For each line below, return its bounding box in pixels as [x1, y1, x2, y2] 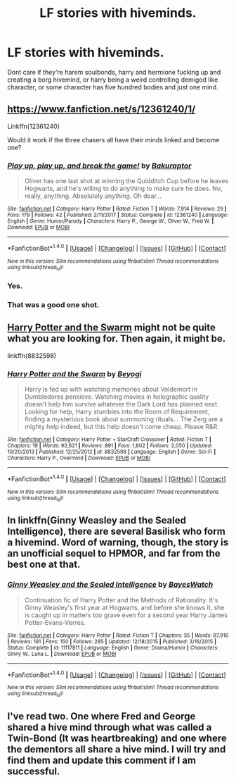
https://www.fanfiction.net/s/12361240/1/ [7, 104, 196, 116]
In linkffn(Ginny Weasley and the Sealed [7, 514, 186, 526]
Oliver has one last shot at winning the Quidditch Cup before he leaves [24, 177, 229, 185]
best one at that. [7, 559, 81, 571]
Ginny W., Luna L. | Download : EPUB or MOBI [7, 650, 117, 657]
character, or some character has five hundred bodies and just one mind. [7, 82, 218, 91]
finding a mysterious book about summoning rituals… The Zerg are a [24, 414, 223, 423]
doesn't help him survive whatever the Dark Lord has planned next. [24, 399, 219, 408]
